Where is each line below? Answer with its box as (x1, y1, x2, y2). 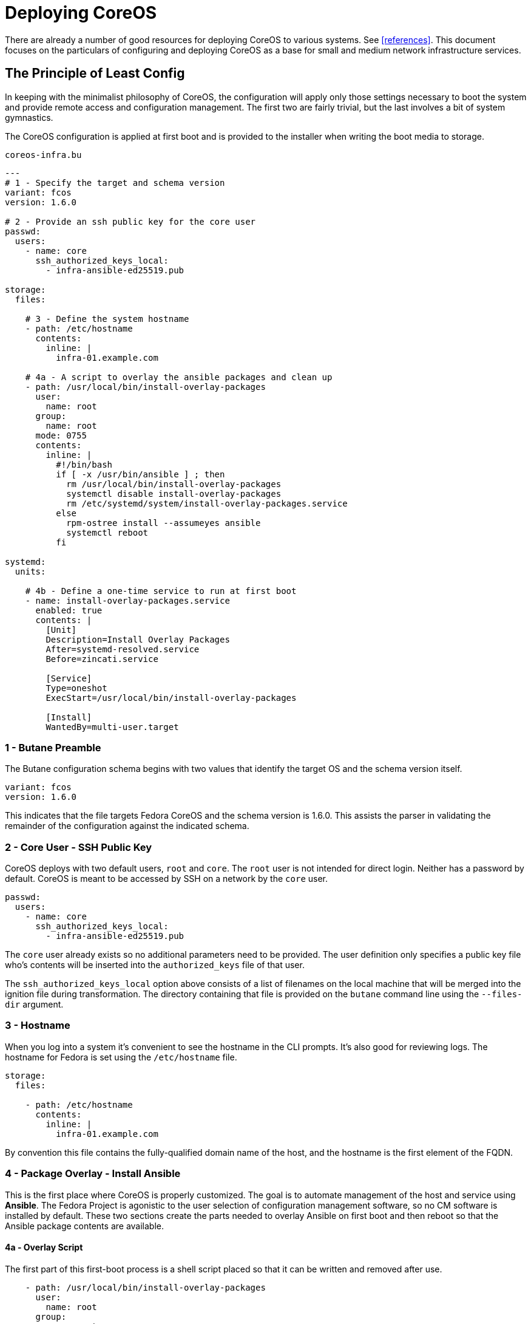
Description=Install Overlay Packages (46, 634, 230, 644)
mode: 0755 (35, 430, 87, 440)
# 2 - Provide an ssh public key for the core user (5, 216, 256, 227)
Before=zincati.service (46, 653, 158, 664)
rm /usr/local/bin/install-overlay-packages (66, 479, 282, 489)
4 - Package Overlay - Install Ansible (5, 1167, 181, 1180)
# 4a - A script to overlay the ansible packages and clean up (25, 372, 333, 382)
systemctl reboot (66, 527, 149, 537)
